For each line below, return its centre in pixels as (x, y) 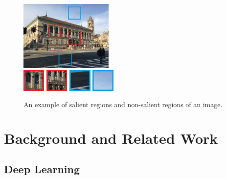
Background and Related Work (111, 138)
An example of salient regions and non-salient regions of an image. (123, 104)
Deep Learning (42, 169)
